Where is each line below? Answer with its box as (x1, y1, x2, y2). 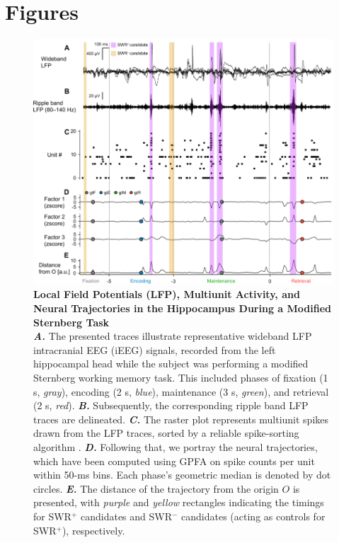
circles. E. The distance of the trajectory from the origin (33, 481, 279, 496)
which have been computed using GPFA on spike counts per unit (33, 453, 315, 468)
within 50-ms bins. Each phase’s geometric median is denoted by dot (33, 467, 331, 482)
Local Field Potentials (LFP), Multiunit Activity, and (33, 287, 300, 302)
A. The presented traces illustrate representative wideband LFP (33, 328, 312, 343)
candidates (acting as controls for (181, 508, 326, 523)
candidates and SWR (80, 508, 172, 523)
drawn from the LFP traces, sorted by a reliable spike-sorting (33, 425, 299, 440)
